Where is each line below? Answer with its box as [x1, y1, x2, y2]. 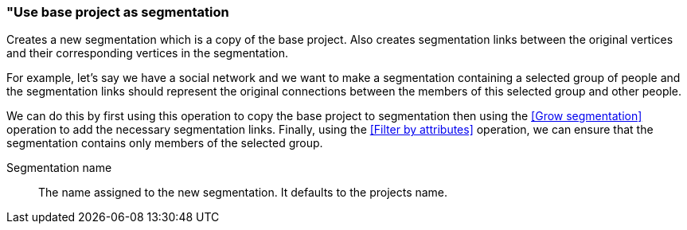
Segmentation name [6, 161, 112, 175]
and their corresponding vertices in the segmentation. [6, 46, 289, 60]
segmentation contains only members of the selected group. [6, 136, 323, 150]
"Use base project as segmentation [6, 4, 229, 20]
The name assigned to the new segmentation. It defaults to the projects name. [38, 185, 448, 200]
